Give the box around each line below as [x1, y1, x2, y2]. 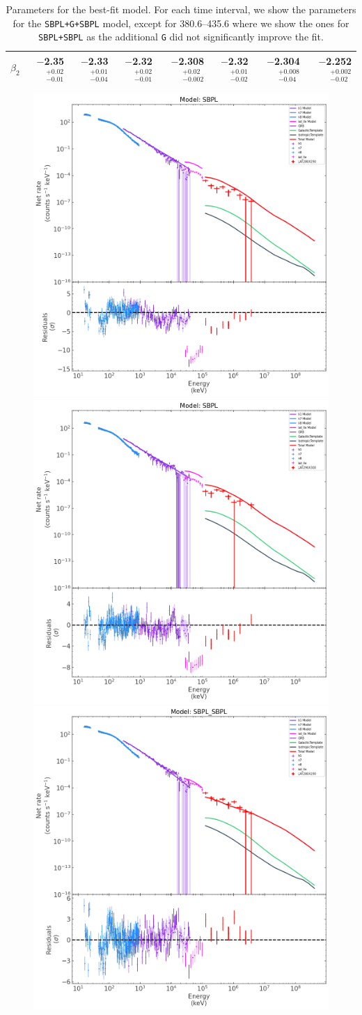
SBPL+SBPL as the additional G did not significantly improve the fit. [38, 29, 324, 44]
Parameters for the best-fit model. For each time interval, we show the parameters [6, 2, 356, 16]
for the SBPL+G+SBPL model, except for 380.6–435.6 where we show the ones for [13, 15, 349, 30]
